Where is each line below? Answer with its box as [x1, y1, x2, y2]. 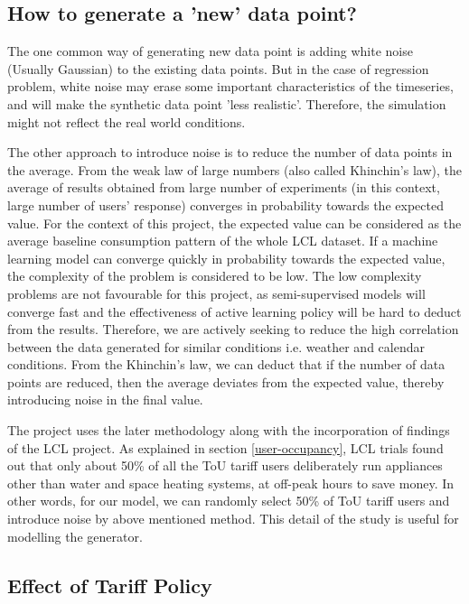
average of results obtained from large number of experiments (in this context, [7, 178, 440, 197]
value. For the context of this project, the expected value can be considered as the [7, 213, 462, 232]
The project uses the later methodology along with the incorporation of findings [7, 421, 450, 440]
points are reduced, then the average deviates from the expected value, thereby [7, 372, 445, 391]
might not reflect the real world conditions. [7, 112, 246, 131]
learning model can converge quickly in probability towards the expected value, [7, 248, 446, 267]
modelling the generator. [7, 526, 143, 545]
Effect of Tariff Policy [7, 571, 212, 599]
